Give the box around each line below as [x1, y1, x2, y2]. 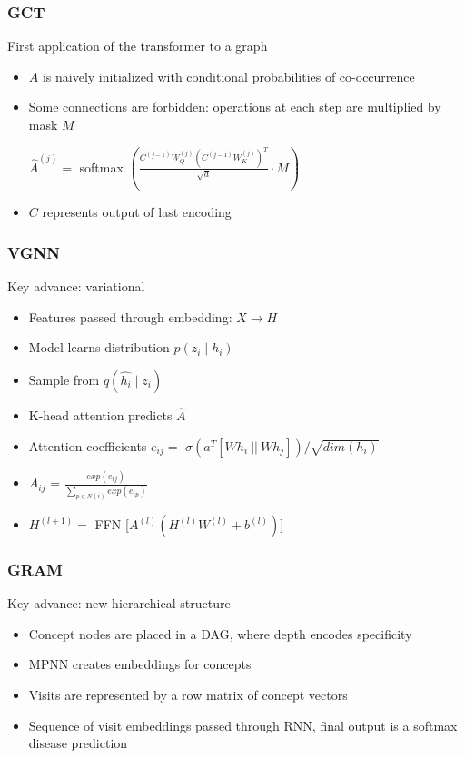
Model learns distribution [28, 338, 170, 357]
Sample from [28, 370, 100, 389]
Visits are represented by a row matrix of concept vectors [28, 685, 348, 704]
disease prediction [28, 733, 128, 753]
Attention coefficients [28, 436, 147, 455]
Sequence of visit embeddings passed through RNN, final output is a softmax [28, 715, 458, 734]
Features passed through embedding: [28, 307, 232, 326]
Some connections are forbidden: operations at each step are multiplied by [28, 97, 441, 116]
